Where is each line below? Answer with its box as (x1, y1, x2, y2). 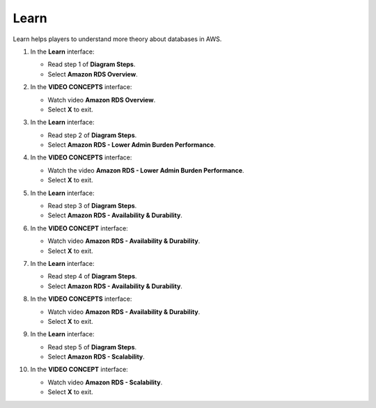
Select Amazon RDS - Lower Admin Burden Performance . (47, 141, 216, 149)
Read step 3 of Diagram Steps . (47, 202, 137, 210)
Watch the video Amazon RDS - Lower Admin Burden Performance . (47, 166, 244, 174)
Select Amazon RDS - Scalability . (47, 352, 146, 361)
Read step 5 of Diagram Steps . (47, 343, 137, 351)
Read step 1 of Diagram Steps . (47, 60, 136, 69)
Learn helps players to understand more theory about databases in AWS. (13, 35, 222, 43)
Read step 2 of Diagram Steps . (47, 131, 137, 139)
